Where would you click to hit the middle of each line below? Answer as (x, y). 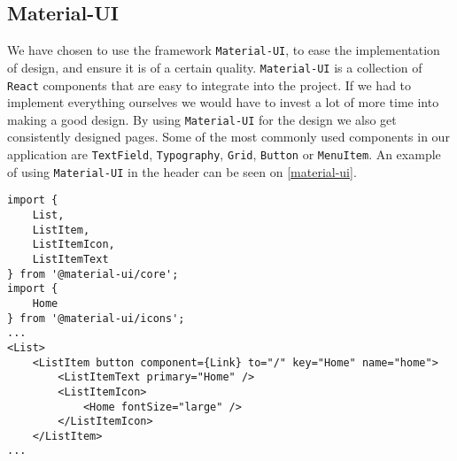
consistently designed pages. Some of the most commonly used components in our (228, 137)
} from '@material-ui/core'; (93, 274)
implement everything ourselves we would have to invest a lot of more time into (223, 102)
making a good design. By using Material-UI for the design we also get (202, 119)
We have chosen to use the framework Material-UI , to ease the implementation (224, 50)
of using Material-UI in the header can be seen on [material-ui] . (182, 171)
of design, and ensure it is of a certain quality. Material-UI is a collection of (215, 67)
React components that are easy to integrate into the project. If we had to (209, 85)
